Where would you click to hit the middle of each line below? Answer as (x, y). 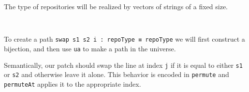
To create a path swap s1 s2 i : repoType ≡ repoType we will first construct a (124, 39)
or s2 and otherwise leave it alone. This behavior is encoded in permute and (117, 74)
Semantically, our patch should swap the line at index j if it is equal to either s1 (123, 65)
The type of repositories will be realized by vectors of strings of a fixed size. (116, 6)
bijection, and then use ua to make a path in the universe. (90, 48)
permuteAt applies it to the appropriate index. (73, 84)
